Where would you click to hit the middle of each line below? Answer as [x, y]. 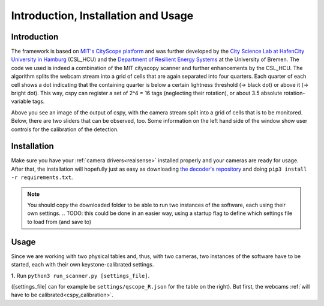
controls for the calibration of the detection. [65, 129]
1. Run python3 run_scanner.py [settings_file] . [80, 275]
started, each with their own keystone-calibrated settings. [82, 265]
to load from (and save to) [59, 222]
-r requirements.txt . [42, 177]
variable [21, 101]
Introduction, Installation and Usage [102, 16]
